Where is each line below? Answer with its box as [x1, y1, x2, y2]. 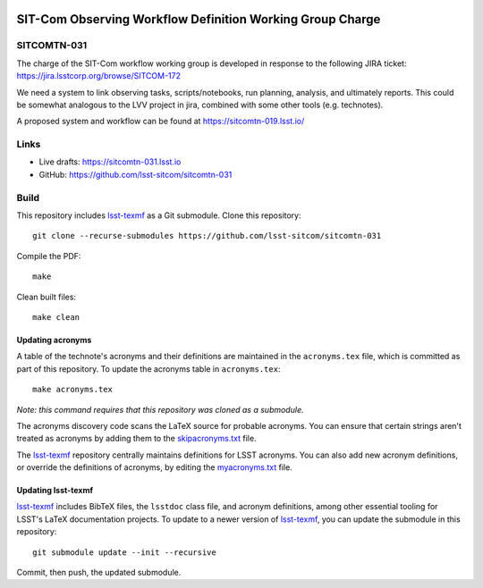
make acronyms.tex [32, 384, 114, 395]
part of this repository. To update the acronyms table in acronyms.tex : [16, 363, 281, 374]
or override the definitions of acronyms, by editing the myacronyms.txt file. [16, 462, 292, 473]
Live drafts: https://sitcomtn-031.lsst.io [38, 156, 182, 167]
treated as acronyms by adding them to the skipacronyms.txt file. [16, 433, 257, 444]
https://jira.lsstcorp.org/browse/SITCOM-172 [16, 71, 181, 81]
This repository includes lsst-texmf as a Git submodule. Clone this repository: [16, 210, 301, 221]
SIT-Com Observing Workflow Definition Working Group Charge [16, 12, 381, 27]
